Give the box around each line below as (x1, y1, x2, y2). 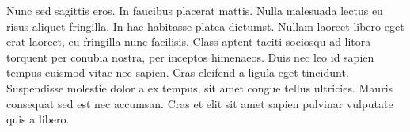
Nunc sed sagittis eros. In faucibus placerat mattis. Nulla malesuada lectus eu (6, 2, 383, 18)
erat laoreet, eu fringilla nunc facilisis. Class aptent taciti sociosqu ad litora (6, 33, 371, 50)
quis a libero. (6, 111, 70, 127)
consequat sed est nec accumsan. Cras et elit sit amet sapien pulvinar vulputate (6, 95, 393, 111)
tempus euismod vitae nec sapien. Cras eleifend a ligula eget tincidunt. (6, 64, 349, 81)
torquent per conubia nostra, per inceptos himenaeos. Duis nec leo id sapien (6, 48, 374, 65)
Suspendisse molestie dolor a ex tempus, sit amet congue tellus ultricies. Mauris (6, 79, 393, 96)
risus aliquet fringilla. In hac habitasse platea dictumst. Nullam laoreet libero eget (6, 17, 404, 34)
